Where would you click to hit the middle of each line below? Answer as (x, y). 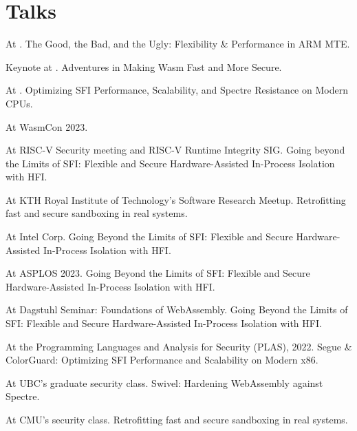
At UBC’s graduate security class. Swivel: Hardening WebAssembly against (164, 382)
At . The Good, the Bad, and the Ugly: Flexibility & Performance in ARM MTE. (178, 44)
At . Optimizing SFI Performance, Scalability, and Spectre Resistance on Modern (177, 90)
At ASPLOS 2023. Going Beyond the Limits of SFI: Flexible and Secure (158, 273)
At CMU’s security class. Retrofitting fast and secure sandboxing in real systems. (177, 419)
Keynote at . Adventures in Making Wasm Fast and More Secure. (144, 66)
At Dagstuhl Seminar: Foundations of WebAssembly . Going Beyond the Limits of (177, 309)
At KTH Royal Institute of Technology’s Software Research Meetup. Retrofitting (176, 199)
